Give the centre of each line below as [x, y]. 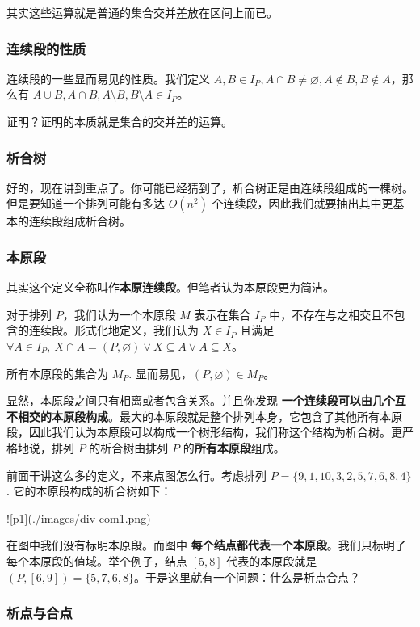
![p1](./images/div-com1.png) [79, 518]
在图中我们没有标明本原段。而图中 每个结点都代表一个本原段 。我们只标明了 [206, 545]
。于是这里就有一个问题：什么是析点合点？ [247, 577]
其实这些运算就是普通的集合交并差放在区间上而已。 [142, 12]
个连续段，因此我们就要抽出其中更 [302, 203]
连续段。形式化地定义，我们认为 [113, 330]
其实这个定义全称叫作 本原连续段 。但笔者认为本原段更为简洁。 [170, 287]
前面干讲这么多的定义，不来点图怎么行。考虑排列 [136, 475]
